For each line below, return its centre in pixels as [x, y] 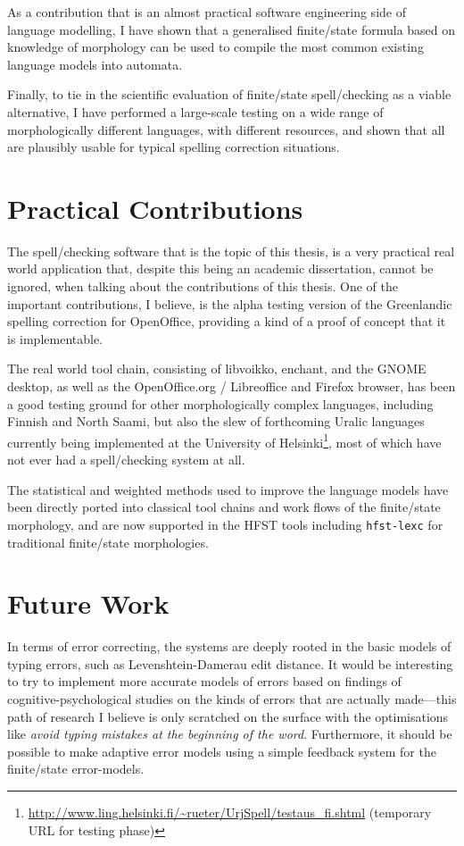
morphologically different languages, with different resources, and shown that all [226, 129]
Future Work [88, 603]
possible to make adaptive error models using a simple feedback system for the [222, 751]
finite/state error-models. [76, 769]
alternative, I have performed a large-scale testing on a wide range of [195, 111]
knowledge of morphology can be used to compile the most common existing [215, 47]
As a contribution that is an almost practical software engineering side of [207, 12]
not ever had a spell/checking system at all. [126, 460]
